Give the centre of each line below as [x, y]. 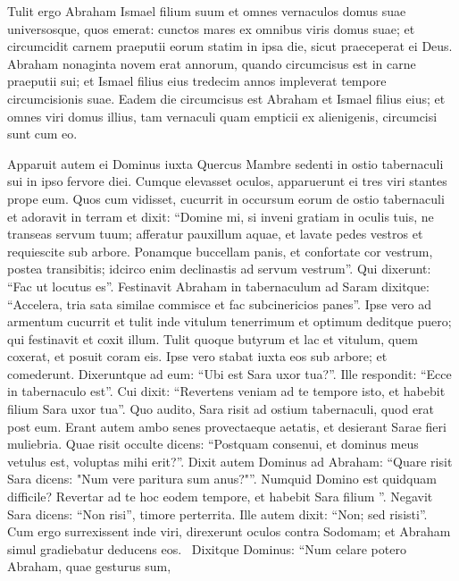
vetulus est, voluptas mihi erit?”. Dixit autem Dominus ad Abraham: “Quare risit [230, 461]
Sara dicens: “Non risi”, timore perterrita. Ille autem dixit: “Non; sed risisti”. [217, 514]
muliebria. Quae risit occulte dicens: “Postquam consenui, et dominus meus [213, 444]
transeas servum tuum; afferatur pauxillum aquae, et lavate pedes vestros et [215, 234]
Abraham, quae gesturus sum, [89, 566]
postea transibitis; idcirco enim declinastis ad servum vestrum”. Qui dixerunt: [219, 269]
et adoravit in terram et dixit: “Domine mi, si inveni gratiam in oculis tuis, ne [221, 216]
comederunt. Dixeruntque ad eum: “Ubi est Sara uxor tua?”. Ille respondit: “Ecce [229, 373]
